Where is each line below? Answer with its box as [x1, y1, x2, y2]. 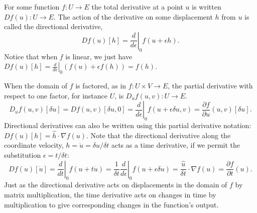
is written [192, 2, 221, 12]
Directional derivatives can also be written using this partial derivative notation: [4, 120, 251, 130]
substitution [4, 149, 41, 160]
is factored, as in [75, 80, 126, 90]
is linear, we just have [65, 51, 133, 61]
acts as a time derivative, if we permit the [111, 140, 240, 150]
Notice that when [4, 51, 58, 61]
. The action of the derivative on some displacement [53, 11, 213, 22]
